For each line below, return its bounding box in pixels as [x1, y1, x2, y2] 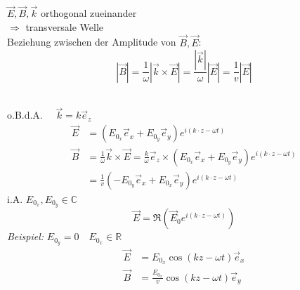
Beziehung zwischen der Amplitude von [7, 34, 176, 49]
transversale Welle [25, 19, 104, 34]
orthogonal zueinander [40, 6, 137, 20]
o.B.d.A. [7, 107, 43, 122]
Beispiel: [7, 229, 44, 244]
